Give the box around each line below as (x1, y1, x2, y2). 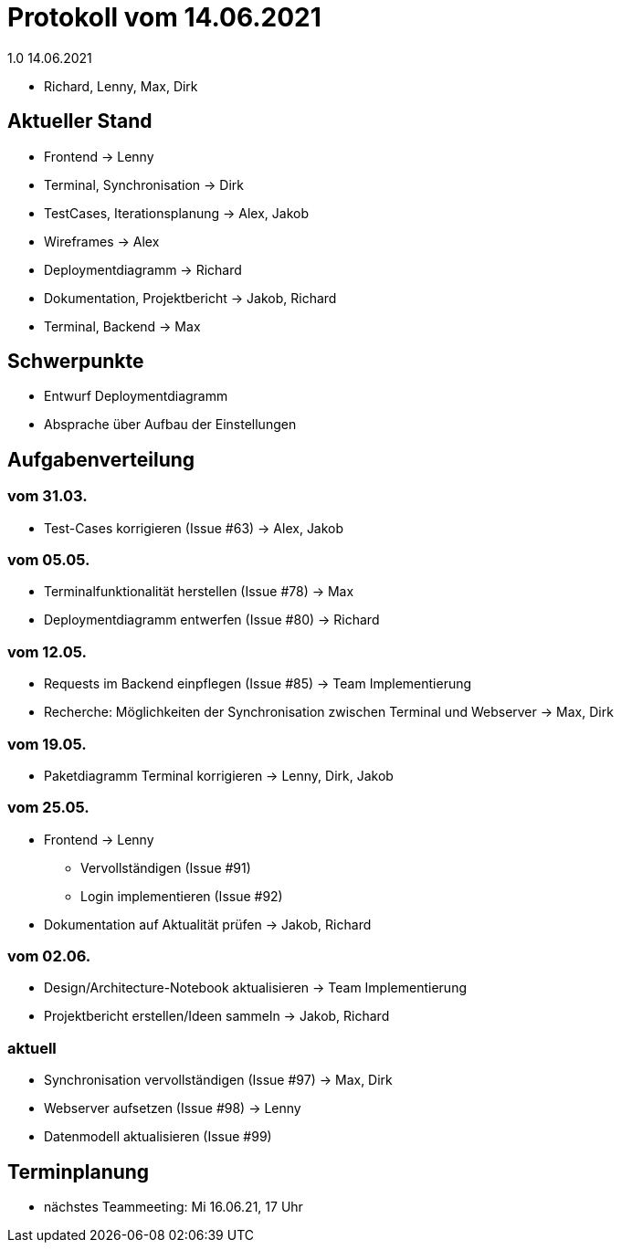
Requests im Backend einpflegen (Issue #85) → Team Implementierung (44, 676, 472, 692)
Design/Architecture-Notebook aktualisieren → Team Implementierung (44, 980, 467, 996)
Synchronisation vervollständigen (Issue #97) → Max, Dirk (44, 1072, 393, 1088)
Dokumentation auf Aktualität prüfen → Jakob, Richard (44, 916, 372, 932)
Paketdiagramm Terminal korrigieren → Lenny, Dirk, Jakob (44, 767, 394, 783)
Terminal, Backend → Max (44, 318, 201, 334)
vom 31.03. (7, 487, 88, 506)
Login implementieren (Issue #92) (80, 888, 283, 904)
